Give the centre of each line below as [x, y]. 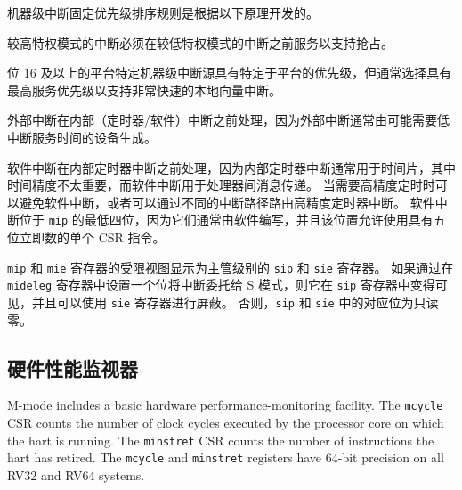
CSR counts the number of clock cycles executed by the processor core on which [226, 423]
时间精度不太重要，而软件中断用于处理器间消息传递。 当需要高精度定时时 [221, 185]
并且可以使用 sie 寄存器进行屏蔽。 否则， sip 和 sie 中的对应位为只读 [235, 302]
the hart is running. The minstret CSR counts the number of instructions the [221, 440]
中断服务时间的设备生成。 [82, 137]
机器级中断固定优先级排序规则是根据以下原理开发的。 [163, 12]
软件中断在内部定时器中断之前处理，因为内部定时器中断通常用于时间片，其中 [231, 167]
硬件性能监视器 [73, 367]
